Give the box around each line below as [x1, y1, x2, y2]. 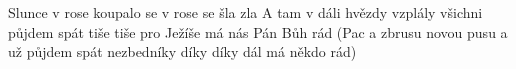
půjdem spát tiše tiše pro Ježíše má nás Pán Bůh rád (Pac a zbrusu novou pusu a [8, 21, 508, 42]
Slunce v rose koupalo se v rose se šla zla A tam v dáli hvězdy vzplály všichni [8, 2, 483, 22]
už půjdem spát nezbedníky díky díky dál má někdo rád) [8, 41, 357, 62]
